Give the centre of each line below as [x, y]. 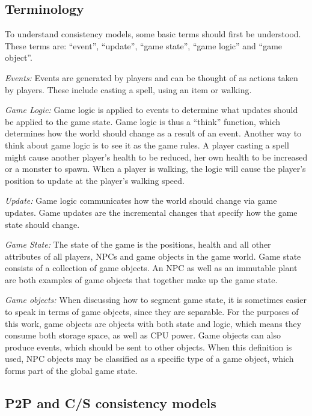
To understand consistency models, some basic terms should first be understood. [153, 34]
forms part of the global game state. [71, 371]
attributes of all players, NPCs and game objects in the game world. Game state [153, 256]
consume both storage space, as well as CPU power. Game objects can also [143, 335]
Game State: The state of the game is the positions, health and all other [138, 244]
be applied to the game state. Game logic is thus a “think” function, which [143, 121]
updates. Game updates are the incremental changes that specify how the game [151, 212]
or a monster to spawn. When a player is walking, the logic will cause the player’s [155, 169]
